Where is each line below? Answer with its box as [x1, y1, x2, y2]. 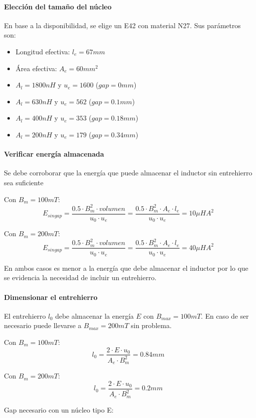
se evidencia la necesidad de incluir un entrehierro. [4, 272, 157, 283]
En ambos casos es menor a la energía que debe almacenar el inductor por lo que [4, 262, 249, 273]
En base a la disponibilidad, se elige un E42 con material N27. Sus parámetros [4, 20, 241, 30]
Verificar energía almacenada [4, 149, 104, 159]
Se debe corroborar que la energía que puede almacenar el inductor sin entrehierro [4, 167, 253, 178]
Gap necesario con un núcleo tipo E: [4, 404, 114, 415]
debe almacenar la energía [55, 310, 134, 321]
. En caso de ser [201, 310, 249, 321]
